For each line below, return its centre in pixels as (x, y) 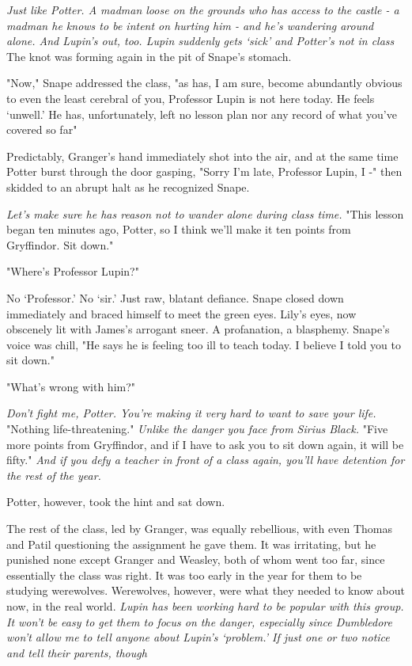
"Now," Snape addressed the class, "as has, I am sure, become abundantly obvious (204, 83)
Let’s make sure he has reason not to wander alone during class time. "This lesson (205, 213)
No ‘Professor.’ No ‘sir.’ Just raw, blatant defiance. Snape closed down (175, 297)
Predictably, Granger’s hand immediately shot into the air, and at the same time (202, 156)
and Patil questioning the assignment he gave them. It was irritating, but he (191, 544)
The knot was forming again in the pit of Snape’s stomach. (149, 56)
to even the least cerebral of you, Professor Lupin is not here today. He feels (191, 98)
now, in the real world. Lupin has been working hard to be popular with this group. (205, 606)
